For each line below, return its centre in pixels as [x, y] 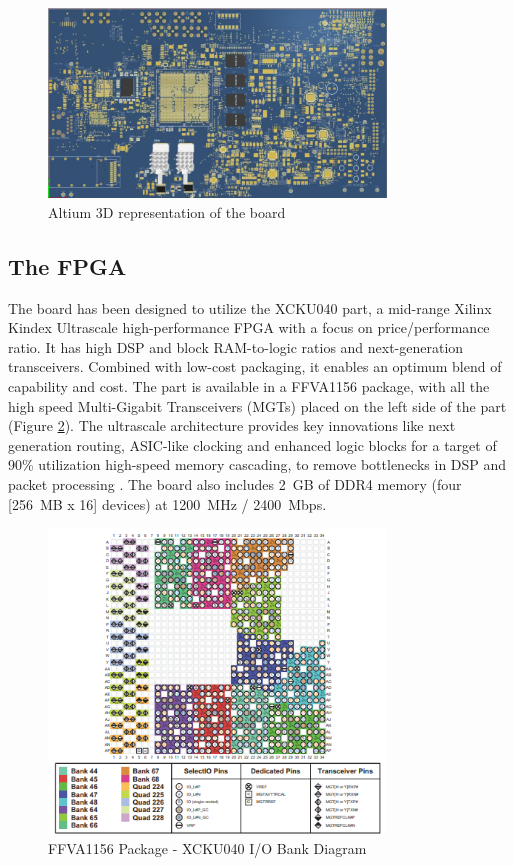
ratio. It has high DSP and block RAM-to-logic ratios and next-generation [236, 346]
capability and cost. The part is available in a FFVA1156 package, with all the [249, 386]
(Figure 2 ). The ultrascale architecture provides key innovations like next [232, 425]
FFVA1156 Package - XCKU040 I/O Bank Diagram [207, 848]
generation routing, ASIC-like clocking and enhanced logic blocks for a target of [252, 444]
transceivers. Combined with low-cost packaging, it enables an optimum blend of [255, 366]
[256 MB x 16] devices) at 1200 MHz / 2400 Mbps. [167, 503]
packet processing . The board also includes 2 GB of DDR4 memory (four [235, 483]
